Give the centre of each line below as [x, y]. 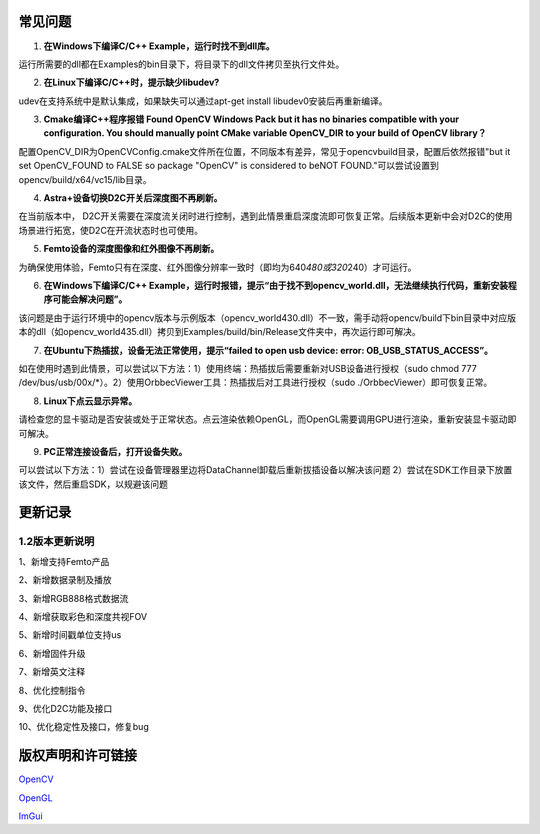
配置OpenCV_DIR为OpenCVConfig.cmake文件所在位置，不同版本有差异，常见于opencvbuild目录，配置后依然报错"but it [264, 151]
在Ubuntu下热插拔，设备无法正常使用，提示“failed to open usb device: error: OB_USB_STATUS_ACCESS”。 [268, 350]
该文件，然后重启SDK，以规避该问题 [93, 484]
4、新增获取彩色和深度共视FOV [83, 616]
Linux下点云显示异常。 [90, 401]
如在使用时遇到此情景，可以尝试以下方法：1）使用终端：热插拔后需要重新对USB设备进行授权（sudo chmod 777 [247, 368]
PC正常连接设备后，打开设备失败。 [115, 451]
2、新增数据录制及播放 [65, 580]
